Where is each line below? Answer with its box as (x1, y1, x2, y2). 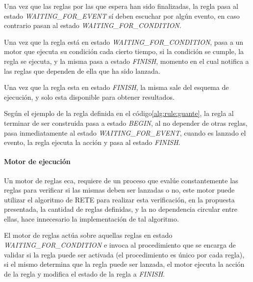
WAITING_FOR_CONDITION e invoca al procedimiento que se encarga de (4, 240, 236, 250)
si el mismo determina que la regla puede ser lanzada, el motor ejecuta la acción (4, 259, 245, 269)
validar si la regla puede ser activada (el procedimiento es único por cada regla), (4, 249, 245, 259)
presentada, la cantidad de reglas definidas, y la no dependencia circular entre (4, 204, 238, 214)
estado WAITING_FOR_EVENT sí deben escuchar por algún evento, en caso (4, 10, 240, 21)
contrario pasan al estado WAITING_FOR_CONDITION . (4, 20, 181, 30)
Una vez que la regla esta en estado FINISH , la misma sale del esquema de (4, 82, 229, 92)
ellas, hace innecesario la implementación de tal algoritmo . (4, 213, 179, 224)
